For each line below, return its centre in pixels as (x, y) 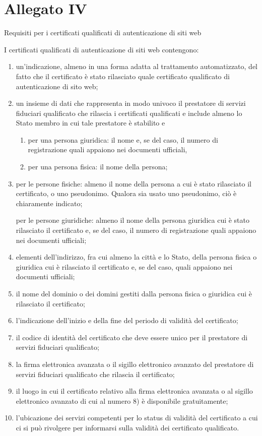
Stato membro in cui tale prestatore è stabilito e (90, 123)
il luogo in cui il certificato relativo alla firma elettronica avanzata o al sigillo (134, 391)
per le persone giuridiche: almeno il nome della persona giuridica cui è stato (133, 220)
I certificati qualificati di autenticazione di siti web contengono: (102, 49)
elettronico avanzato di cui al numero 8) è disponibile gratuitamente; (122, 400)
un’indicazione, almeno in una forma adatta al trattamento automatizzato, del (137, 66)
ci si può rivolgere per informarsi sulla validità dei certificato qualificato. (127, 427)
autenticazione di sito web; (57, 86)
